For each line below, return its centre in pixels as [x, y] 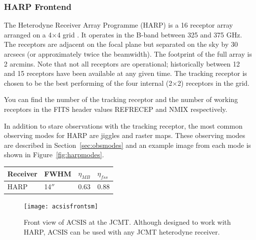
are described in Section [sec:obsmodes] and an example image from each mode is [128, 145]
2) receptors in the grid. [213, 83]
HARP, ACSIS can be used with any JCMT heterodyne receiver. [122, 231]
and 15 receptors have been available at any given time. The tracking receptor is [126, 73]
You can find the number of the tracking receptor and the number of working [121, 99]
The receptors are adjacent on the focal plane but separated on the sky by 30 [121, 44]
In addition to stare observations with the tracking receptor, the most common [123, 125]
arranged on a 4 [28, 34]
